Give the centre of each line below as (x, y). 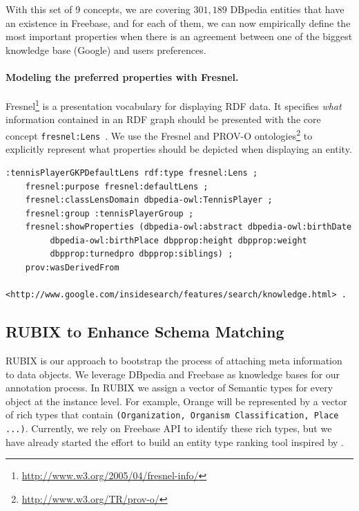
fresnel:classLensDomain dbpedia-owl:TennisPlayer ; (149, 200)
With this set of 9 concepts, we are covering (98, 9)
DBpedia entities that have (287, 9)
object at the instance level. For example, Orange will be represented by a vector (176, 401)
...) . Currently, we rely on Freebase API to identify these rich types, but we (169, 428)
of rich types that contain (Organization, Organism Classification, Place (172, 415)
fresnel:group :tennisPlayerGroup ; (109, 213)
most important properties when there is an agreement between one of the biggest (179, 36)
